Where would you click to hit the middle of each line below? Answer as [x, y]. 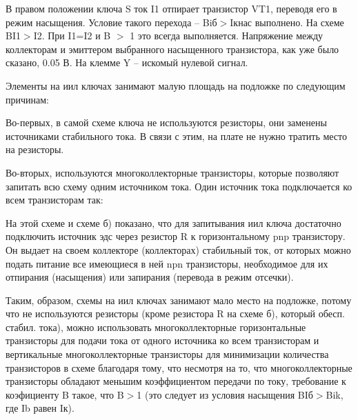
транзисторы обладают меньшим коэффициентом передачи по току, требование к [176, 381]
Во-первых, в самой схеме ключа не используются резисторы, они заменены [166, 122]
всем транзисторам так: [54, 200]
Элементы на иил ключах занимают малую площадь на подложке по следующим [176, 85]
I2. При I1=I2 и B [72, 36]
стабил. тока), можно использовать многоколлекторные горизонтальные [156, 327]
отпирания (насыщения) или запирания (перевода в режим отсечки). [150, 277]
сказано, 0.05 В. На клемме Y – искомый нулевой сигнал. [127, 62]
